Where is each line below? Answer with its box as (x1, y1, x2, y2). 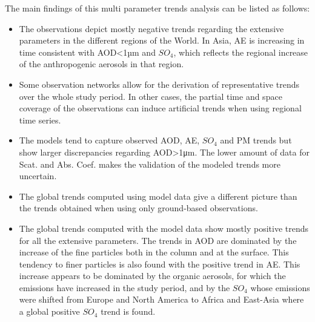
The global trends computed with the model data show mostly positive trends (19, 222, 309, 234)
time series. (19, 113, 61, 126)
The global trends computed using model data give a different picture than (19, 189, 297, 202)
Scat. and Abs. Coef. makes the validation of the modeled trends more (19, 157, 280, 170)
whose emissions (250, 281, 310, 294)
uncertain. (19, 169, 57, 182)
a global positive (19, 305, 80, 318)
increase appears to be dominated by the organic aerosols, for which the (19, 269, 286, 282)
